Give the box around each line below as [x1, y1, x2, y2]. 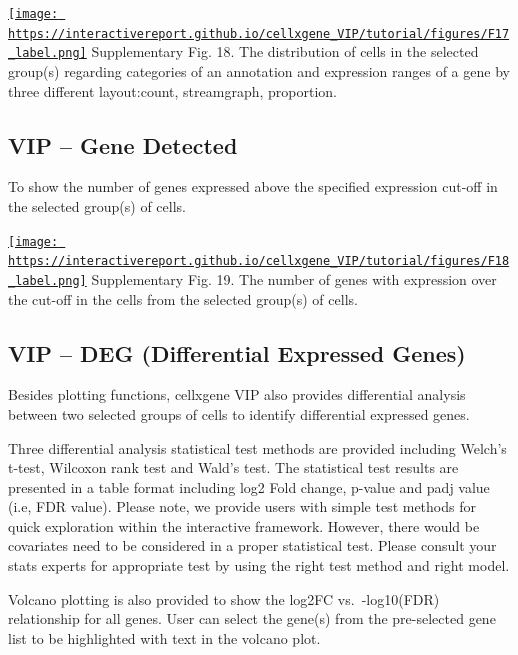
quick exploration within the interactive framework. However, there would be [8, 515, 480, 536]
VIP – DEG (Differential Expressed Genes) [8, 337, 466, 368]
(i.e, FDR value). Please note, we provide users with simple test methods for [8, 496, 476, 517]
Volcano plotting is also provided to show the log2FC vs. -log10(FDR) [8, 588, 440, 609]
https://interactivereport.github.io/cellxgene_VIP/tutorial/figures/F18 [8, 254, 510, 269]
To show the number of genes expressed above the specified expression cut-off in [8, 176, 498, 197]
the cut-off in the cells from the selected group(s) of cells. [8, 288, 358, 309]
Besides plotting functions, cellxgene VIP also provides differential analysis [8, 384, 466, 405]
